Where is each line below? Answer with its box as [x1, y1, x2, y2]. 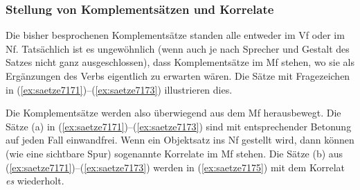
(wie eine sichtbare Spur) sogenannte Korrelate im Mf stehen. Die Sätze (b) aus [6, 146, 343, 160]
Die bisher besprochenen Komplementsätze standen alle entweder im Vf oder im [6, 28, 345, 42]
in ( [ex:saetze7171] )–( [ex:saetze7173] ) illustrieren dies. [6, 82, 233, 96]
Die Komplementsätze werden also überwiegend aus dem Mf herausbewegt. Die [6, 105, 341, 120]
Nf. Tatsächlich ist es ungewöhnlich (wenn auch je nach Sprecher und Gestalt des [6, 41, 350, 55]
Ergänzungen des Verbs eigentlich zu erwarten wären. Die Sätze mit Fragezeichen [6, 69, 350, 83]
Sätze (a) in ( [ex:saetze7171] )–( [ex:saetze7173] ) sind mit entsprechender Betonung [6, 119, 352, 133]
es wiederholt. [6, 173, 64, 188]
